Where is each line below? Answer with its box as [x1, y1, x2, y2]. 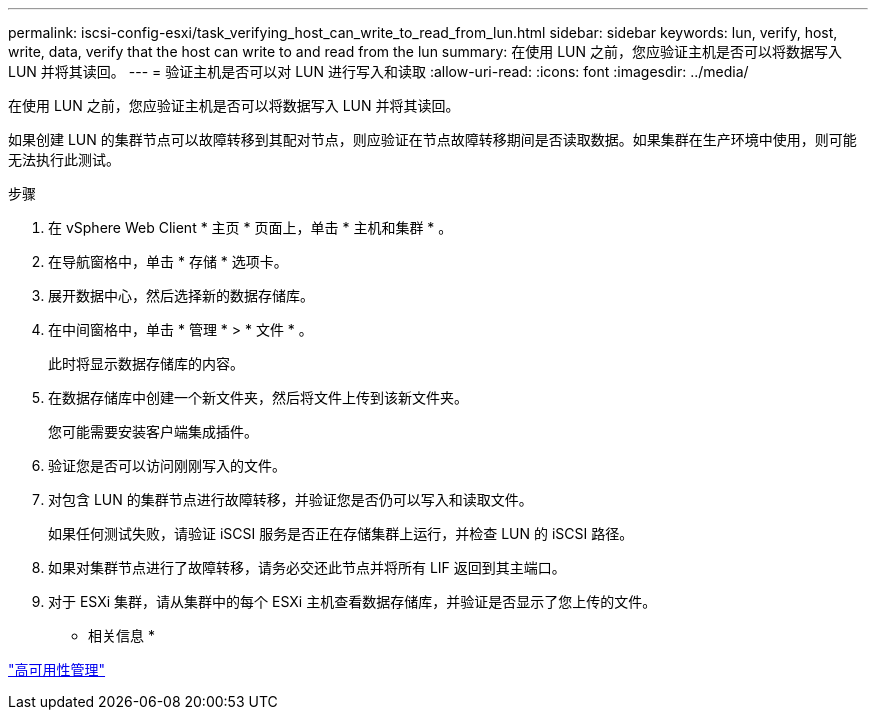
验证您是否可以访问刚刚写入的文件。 [48, 457, 286, 474]
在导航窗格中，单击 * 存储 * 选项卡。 [48, 253, 288, 270]
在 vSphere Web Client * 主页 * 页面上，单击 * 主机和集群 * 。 [48, 219, 453, 236]
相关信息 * [88, 627, 155, 644]
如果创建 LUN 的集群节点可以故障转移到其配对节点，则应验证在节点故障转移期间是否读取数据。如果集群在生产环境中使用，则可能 [8, 131, 857, 148]
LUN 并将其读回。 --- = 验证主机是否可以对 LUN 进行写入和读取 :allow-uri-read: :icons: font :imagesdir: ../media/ [8, 63, 749, 80]
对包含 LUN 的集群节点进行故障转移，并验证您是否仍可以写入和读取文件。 [48, 491, 533, 508]
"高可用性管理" [8, 661, 106, 678]
